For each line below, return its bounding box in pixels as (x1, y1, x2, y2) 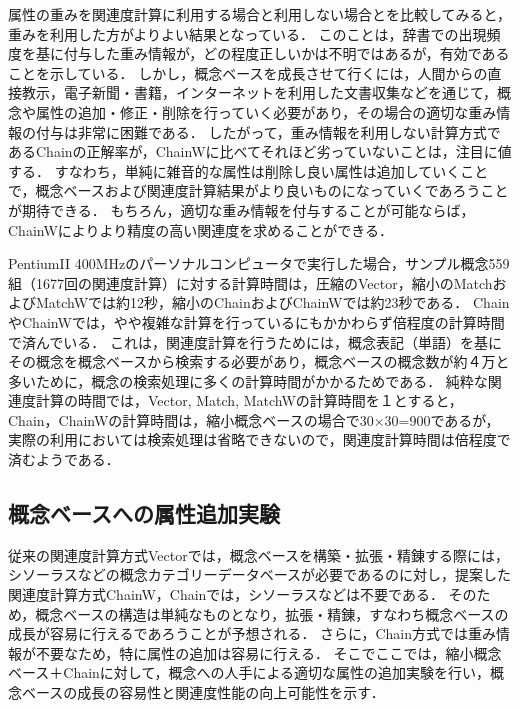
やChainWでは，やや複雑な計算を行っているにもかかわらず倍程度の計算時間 (8, 311, 505, 332)
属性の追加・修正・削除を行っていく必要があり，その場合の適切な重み (35, 101, 497, 122)
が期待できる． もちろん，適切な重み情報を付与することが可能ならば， (8, 199, 475, 220)
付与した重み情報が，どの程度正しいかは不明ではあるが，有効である (63, 43, 510, 64)
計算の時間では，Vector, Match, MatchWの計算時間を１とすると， (35, 390, 463, 411)
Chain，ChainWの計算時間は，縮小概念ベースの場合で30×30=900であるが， (8, 409, 500, 430)
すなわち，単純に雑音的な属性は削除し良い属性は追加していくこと (54, 160, 489, 181)
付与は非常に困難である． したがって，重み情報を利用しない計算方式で (35, 121, 501, 142)
